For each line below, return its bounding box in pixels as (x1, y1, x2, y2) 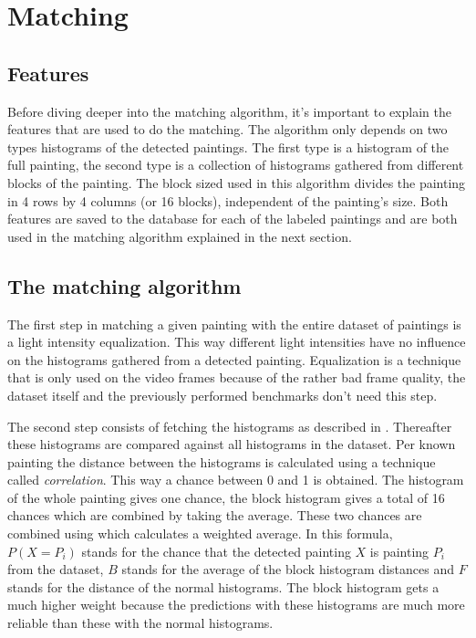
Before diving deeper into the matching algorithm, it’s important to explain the (7, 101, 451, 120)
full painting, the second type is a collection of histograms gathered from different (7, 155, 464, 174)
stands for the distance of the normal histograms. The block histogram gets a (7, 577, 440, 596)
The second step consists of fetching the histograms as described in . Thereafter (7, 416, 452, 435)
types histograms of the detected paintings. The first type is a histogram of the (7, 137, 450, 156)
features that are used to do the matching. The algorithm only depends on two (7, 120, 448, 139)
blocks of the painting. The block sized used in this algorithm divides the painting (7, 173, 466, 192)
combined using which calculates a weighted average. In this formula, (7, 524, 393, 543)
